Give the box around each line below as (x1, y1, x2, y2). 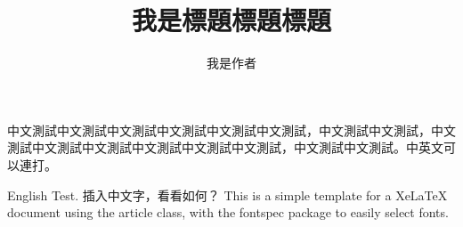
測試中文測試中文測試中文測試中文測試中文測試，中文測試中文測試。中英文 (7, 138, 443, 157)
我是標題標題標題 (131, 2, 331, 38)
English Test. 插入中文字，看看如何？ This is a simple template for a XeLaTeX (7, 185, 448, 204)
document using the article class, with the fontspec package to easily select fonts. (7, 203, 449, 222)
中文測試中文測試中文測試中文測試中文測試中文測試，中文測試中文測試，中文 (7, 120, 456, 139)
